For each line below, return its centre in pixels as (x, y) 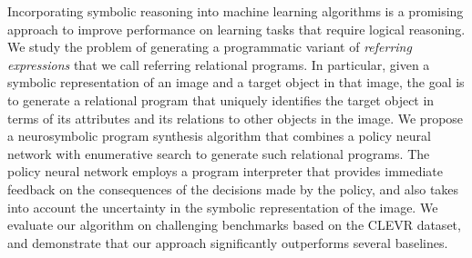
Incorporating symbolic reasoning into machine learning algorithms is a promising (236, 11)
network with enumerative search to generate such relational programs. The (219, 153)
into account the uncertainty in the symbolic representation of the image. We (223, 207)
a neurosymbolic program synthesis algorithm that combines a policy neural (219, 136)
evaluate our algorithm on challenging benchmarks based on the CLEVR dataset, (234, 225)
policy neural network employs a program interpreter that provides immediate (226, 171)
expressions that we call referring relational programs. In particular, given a (219, 64)
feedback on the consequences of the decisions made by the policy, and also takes (233, 189)
